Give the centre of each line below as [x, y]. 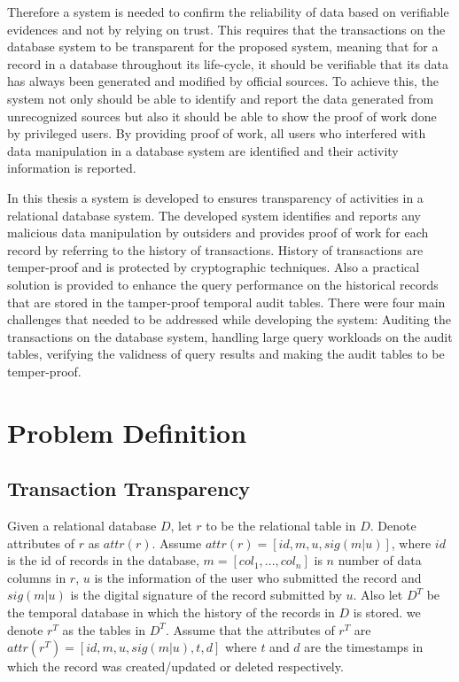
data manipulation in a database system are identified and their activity [203, 150]
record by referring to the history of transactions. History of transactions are [215, 249]
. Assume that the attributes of [250, 629]
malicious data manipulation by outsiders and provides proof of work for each [218, 232]
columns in [37, 577]
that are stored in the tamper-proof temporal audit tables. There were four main [226, 302]
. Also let [378, 595]
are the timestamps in [364, 647]
